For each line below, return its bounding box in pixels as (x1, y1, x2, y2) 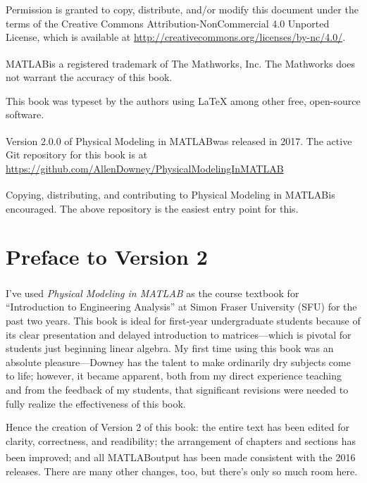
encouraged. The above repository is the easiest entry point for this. (6, 201, 299, 215)
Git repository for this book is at (6, 147, 148, 162)
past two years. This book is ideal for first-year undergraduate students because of (6, 313, 361, 328)
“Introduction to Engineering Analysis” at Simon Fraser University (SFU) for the (6, 299, 357, 314)
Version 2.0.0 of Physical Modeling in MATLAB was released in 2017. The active (6, 133, 352, 148)
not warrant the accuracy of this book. (6, 70, 173, 84)
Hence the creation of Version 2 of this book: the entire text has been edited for (6, 420, 350, 434)
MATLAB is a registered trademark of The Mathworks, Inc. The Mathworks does (6, 56, 356, 70)
